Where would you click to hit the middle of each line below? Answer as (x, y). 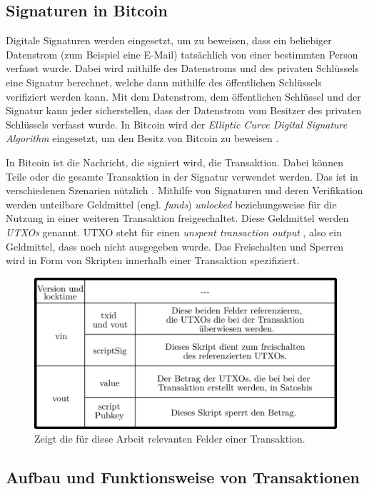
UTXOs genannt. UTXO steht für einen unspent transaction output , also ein (174, 232)
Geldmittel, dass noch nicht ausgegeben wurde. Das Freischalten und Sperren (175, 246)
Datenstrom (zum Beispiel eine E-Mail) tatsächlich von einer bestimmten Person (182, 54)
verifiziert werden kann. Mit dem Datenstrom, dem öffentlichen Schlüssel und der (183, 96)
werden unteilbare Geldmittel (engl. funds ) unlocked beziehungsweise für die (171, 204)
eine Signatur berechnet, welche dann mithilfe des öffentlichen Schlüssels (164, 82)
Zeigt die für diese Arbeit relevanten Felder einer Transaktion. (170, 439)
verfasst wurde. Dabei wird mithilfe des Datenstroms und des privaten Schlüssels (182, 68)
